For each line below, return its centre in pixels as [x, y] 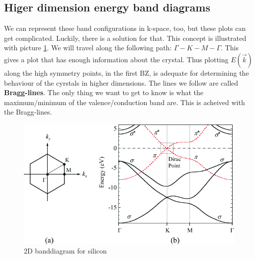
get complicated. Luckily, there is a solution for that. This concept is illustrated [125, 38]
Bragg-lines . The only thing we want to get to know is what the [104, 92]
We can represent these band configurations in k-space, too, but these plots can [125, 28]
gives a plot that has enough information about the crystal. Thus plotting [116, 59]
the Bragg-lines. [28, 112]
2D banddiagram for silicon [65, 251]
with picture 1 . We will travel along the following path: [88, 48]
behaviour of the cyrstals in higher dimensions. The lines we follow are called [121, 82]
